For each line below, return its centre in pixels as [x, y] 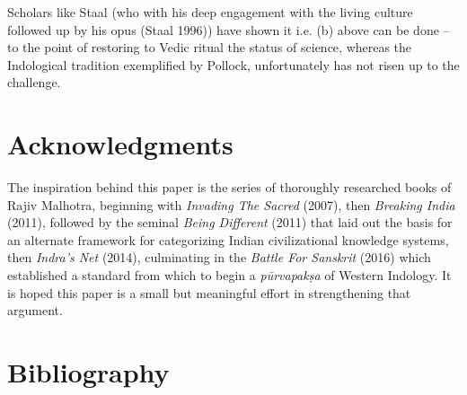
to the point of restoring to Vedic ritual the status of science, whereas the [210, 47]
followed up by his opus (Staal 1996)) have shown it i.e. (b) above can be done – [229, 29]
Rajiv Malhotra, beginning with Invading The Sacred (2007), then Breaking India [231, 204]
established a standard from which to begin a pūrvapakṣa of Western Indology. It [229, 275]
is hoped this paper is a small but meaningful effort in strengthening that [209, 292]
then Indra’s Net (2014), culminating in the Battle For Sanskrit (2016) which [219, 257]
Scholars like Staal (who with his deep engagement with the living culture [210, 12]
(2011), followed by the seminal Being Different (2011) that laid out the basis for [230, 222]
